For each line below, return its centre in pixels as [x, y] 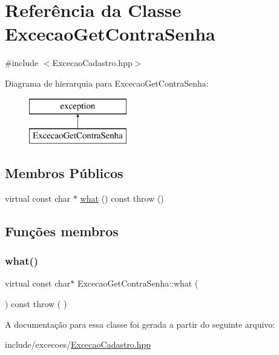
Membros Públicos [64, 173]
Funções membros [62, 231]
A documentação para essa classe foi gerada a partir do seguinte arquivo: [140, 324]
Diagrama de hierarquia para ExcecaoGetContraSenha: [107, 83]
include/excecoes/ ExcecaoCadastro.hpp [78, 344]
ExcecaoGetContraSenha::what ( [138, 283]
